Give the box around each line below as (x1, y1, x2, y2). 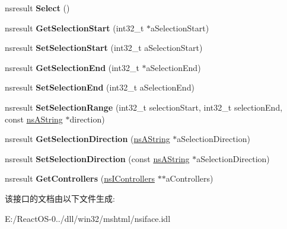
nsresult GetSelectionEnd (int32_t (5, 61, 139, 73)
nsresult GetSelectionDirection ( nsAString (5, 133, 170, 145)
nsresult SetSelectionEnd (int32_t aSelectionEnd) (5, 81, 194, 93)
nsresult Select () (5, 2, 70, 14)
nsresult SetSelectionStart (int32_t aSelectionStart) (5, 41, 203, 54)
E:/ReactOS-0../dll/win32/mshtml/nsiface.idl (5, 212, 171, 224)
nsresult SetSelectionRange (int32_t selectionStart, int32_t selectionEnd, (5, 101, 283, 113)
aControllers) (165, 172, 213, 185)
